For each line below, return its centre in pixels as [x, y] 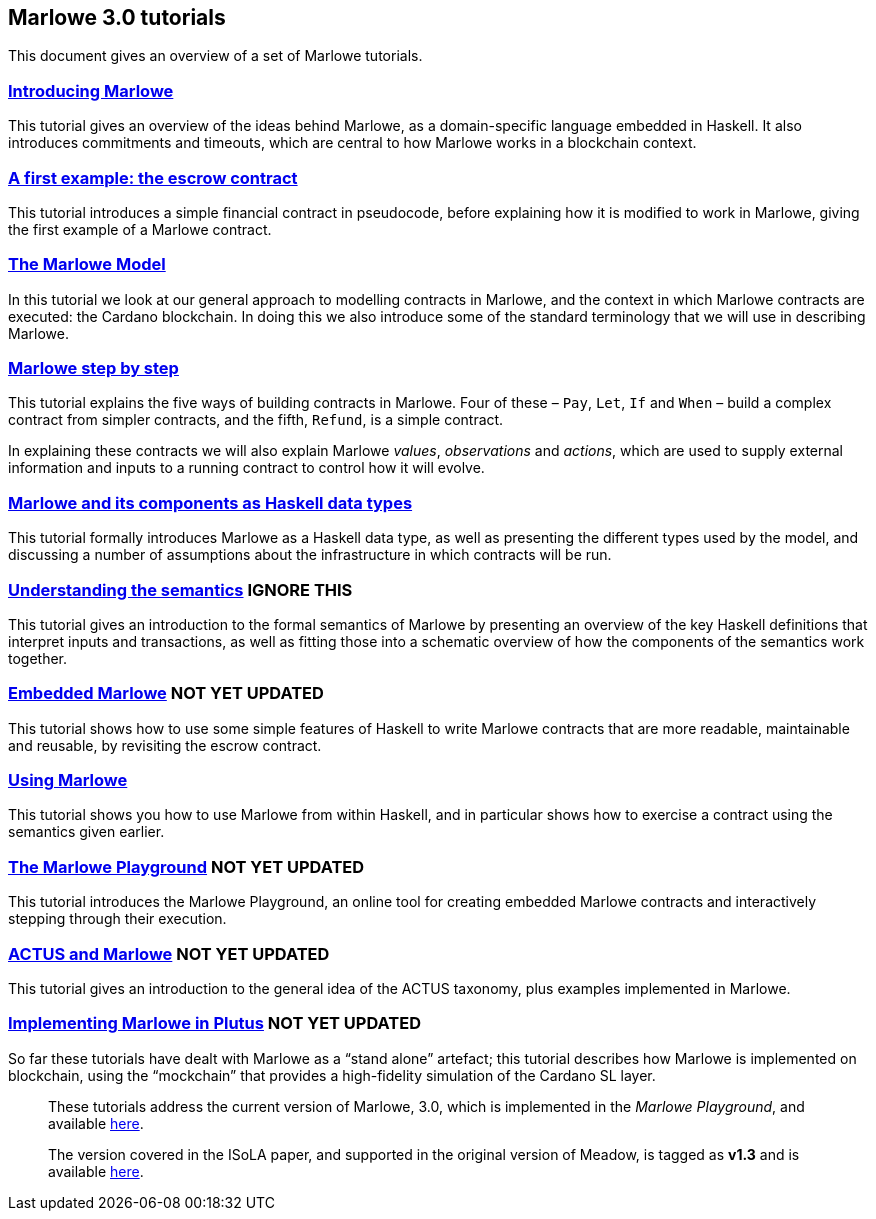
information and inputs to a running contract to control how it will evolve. [246, 468]
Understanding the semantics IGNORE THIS [180, 589]
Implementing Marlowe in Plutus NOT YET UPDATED [214, 1023]
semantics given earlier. [86, 832]
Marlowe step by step [93, 368]
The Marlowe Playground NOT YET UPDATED [186, 866]
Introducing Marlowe [91, 90]
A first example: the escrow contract [153, 177]
